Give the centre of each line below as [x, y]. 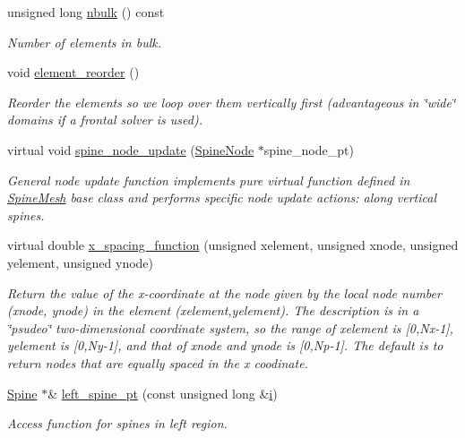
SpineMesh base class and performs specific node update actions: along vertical [222, 198]
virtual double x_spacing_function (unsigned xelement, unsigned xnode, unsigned [233, 245]
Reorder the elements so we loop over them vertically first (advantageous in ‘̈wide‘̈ [232, 102]
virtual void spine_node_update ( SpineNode [131, 149]
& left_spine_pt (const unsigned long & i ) [163, 393]
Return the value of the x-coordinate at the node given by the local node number [224, 292]
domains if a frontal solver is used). [105, 120]
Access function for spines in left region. [117, 423]
